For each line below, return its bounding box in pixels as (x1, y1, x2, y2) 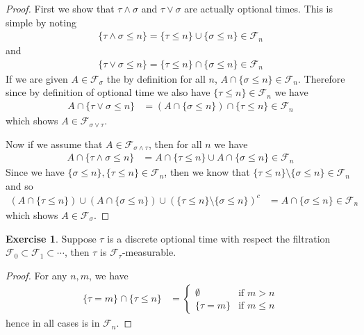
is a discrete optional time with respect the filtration (107, 231, 331, 245)
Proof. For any (6, 268, 67, 282)
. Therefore (298, 71, 345, 85)
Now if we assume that (6, 136, 103, 151)
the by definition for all (106, 71, 206, 85)
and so (6, 178, 33, 193)
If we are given (6, 71, 68, 85)
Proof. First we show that (6, 1, 115, 15)
